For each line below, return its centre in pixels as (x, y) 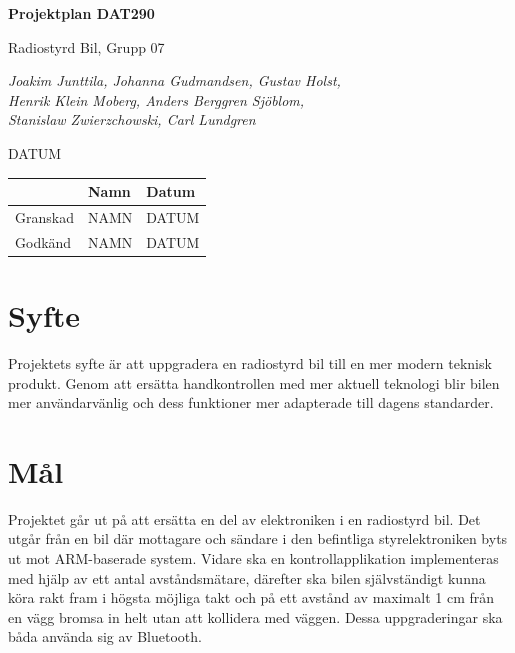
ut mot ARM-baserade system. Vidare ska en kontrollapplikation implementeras (253, 558)
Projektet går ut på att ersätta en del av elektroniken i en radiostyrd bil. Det (244, 518)
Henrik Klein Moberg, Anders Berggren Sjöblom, (156, 99)
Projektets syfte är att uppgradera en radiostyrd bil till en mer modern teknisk (250, 362)
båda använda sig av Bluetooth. (105, 636)
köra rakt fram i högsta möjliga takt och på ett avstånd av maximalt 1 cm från (251, 597)
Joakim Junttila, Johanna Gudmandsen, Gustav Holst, (174, 80)
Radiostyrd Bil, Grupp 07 (86, 46)
